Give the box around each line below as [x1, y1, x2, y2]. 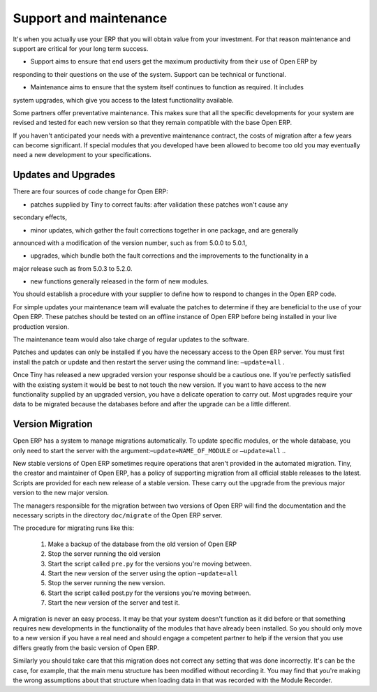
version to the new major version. [13, 489, 110, 497]
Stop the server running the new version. [47, 579, 165, 587]
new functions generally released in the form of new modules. [30, 277, 209, 286]
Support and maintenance [13, 10, 168, 26]
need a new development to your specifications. [13, 151, 151, 159]
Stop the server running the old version [47, 550, 161, 558]
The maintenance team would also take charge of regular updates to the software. [13, 335, 249, 344]
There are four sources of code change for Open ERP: [13, 187, 168, 196]
